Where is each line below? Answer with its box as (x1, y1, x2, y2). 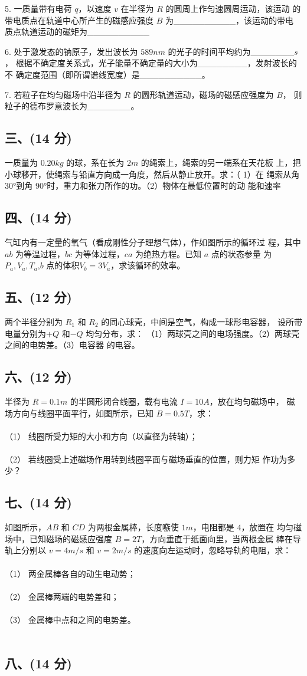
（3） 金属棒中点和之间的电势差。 (5, 613, 136, 626)
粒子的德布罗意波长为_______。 (5, 100, 139, 112)
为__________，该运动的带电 (165, 14, 293, 26)
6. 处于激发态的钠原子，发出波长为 (5, 45, 138, 57)
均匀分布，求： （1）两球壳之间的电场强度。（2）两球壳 (86, 327, 299, 339)
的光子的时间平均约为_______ (168, 45, 295, 57)
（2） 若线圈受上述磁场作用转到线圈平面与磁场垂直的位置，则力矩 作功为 (5, 452, 288, 465)
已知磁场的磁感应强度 (29, 532, 112, 544)
